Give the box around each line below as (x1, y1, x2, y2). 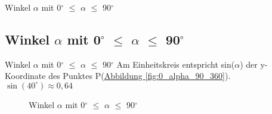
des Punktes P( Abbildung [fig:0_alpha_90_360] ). (48, 69, 231, 82)
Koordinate (5, 69, 46, 82)
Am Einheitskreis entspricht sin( (116, 58, 235, 70)
